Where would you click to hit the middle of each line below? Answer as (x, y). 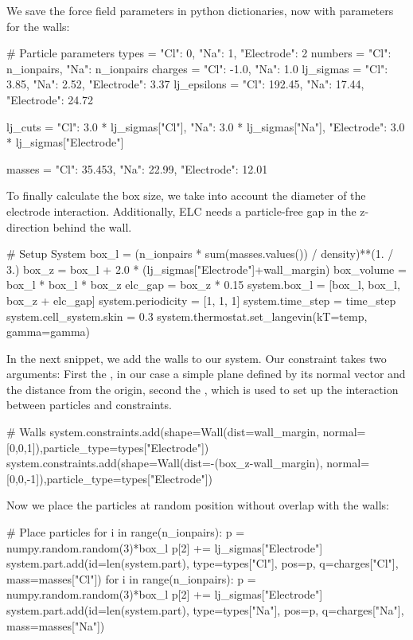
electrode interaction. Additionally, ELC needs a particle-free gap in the (181, 211)
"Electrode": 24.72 (50, 99)
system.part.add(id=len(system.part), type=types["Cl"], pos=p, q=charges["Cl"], (203, 563)
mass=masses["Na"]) (56, 625)
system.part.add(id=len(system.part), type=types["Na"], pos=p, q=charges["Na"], (205, 610)
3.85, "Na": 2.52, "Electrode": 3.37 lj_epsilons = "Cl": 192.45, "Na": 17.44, (185, 84)
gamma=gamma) (48, 332)
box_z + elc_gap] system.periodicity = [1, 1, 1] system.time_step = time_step (201, 300)
